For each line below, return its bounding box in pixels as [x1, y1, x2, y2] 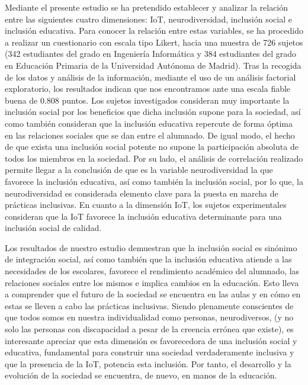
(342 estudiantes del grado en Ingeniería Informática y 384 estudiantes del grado [5, 47, 297, 60]
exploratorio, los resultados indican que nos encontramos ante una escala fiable [5, 82, 291, 95]
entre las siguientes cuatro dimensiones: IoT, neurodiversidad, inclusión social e [5, 12, 292, 25]
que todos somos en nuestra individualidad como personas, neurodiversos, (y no [5, 311, 294, 323]
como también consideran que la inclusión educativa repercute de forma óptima [5, 117, 293, 129]
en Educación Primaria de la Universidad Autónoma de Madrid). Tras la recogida [5, 59, 301, 71]
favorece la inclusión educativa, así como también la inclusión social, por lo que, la [5, 175, 303, 187]
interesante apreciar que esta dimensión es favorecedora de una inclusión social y [5, 334, 297, 346]
